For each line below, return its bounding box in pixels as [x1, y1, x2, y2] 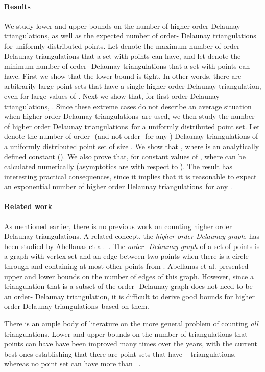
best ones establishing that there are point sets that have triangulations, [4, 348, 236, 359]
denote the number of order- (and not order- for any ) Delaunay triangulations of [4, 131, 258, 141]
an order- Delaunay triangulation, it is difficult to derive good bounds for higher [4, 291, 255, 301]
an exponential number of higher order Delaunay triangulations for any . [4, 181, 232, 192]
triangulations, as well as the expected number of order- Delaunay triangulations [4, 30, 256, 41]
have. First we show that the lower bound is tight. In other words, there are [4, 70, 242, 81]
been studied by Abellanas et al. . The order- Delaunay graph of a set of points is [4, 240, 260, 251]
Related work [4, 201, 53, 212]
